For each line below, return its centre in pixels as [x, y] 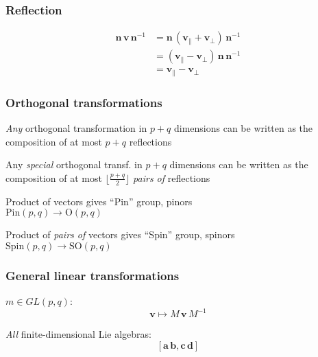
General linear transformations [93, 275]
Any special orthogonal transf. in [74, 164]
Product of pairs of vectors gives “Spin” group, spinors [120, 234]
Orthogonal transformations [84, 102]
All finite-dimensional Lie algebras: [78, 334]
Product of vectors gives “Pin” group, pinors [99, 201]
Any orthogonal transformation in [76, 127]
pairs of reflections [172, 177]
